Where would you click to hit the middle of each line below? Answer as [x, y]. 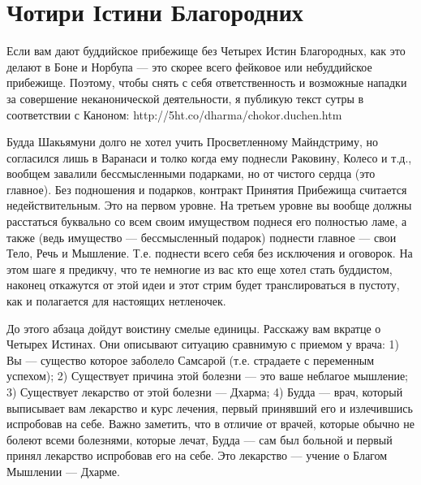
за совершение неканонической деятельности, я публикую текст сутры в [185, 98]
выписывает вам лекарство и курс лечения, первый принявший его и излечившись [210, 407]
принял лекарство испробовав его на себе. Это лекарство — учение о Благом [197, 455]
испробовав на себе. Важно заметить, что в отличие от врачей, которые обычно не [210, 424]
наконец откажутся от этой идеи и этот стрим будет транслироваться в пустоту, [203, 285]
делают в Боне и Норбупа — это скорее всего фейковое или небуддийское [189, 66]
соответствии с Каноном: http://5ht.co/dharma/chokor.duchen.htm [174, 114]
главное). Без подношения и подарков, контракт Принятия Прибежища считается [207, 189]
